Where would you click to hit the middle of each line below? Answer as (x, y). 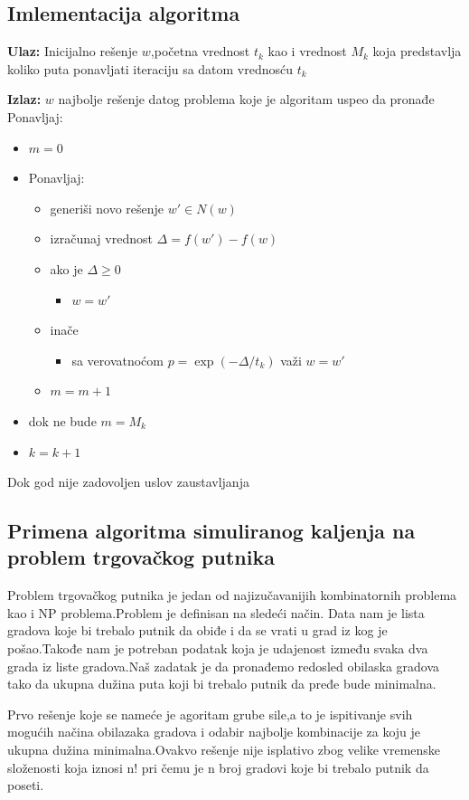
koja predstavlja (417, 51)
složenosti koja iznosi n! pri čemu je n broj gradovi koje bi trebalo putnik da (218, 767)
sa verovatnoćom (117, 360)
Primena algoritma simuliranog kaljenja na (211, 531)
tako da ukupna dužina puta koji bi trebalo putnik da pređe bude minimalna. (222, 684)
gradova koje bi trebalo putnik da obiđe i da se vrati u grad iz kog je (197, 630)
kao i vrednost (307, 51)
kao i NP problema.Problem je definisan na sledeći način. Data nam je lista (216, 612)
